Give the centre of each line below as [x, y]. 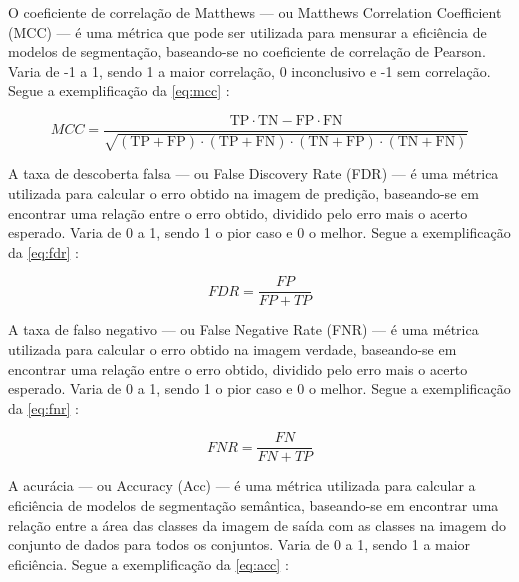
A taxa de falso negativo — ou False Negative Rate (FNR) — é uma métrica [243, 329]
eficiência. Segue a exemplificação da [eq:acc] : [148, 563]
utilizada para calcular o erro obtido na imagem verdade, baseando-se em [232, 349]
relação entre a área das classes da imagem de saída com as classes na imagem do [257, 524]
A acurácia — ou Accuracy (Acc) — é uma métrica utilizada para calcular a [242, 485]
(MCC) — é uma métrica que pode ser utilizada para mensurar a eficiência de [247, 31]
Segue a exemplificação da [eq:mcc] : [119, 90]
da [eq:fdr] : [43, 251]
